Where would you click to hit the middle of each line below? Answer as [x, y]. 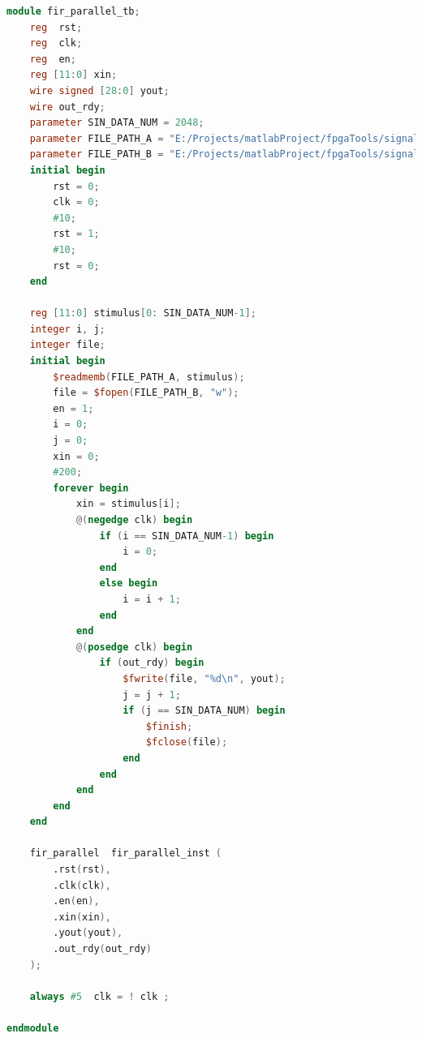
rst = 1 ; [76, 234]
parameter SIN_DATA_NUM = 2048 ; [117, 123]
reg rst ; [56, 27]
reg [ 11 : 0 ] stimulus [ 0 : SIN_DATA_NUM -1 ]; [143, 313]
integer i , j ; [67, 329]
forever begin [91, 488]
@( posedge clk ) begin [134, 647]
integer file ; [67, 345]
